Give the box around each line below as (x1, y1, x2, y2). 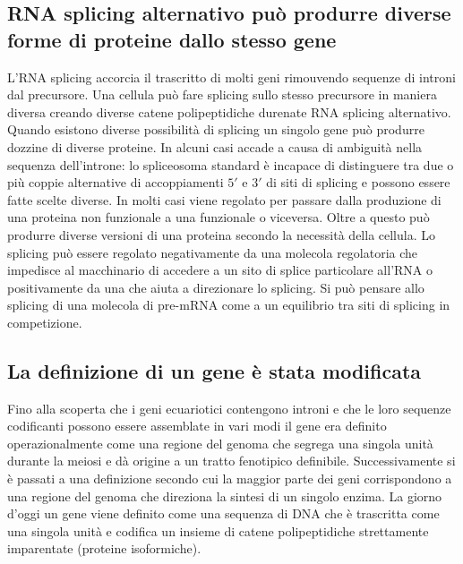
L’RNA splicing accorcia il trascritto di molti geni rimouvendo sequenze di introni (7, 67, 456, 86)
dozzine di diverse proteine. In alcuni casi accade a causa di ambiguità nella (7, 137, 423, 156)
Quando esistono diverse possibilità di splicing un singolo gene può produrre (7, 120, 424, 139)
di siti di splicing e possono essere (266, 173, 450, 192)
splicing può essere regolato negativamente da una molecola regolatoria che (7, 243, 418, 261)
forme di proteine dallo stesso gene (7, 25, 337, 53)
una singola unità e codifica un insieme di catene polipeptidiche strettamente (7, 521, 429, 540)
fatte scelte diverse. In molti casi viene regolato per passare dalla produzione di (7, 190, 442, 209)
